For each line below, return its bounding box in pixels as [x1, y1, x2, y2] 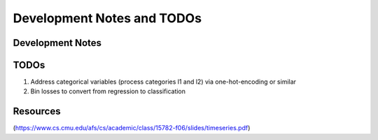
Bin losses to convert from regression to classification [30, 87, 185, 95]
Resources [13, 105, 61, 118]
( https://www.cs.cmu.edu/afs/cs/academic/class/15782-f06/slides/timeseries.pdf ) [13, 124, 251, 132]
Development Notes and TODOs [13, 10, 202, 26]
